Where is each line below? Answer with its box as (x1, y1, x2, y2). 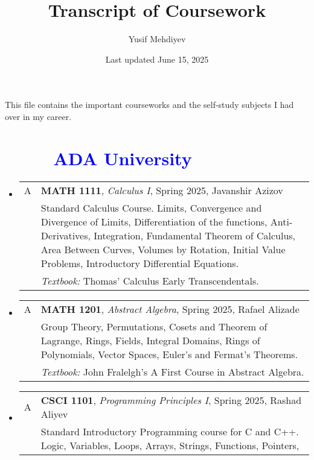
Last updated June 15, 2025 (105, 52, 209, 65)
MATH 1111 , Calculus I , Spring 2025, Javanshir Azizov (40, 183, 283, 197)
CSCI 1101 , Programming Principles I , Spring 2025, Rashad (40, 392, 302, 407)
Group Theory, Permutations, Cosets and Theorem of (40, 319, 268, 333)
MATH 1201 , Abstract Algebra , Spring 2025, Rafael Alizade (40, 301, 300, 316)
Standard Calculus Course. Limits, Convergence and (40, 200, 262, 215)
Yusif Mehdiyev (128, 33, 186, 45)
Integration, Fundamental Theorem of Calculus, (94, 228, 296, 242)
